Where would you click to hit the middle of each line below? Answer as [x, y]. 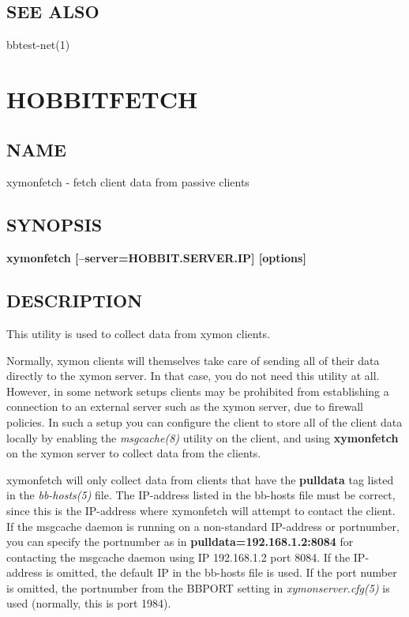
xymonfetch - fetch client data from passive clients [128, 182]
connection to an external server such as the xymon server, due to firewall [185, 406]
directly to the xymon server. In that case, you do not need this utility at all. [193, 376]
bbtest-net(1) [38, 45]
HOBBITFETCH [102, 98]
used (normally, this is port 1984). [89, 603]
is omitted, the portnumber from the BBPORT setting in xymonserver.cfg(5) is [198, 587]
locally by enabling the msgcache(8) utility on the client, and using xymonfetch [203, 437]
